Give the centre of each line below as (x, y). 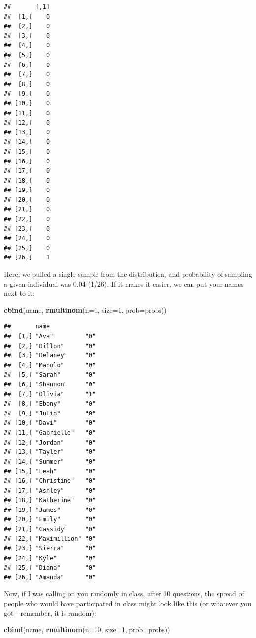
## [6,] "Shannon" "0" (50, 384)
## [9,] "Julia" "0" (50, 413)
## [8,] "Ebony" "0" (50, 404)
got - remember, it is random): (50, 613)
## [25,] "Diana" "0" (50, 568)
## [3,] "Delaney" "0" (50, 356)
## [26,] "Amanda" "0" (50, 577)
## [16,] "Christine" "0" (50, 481)
